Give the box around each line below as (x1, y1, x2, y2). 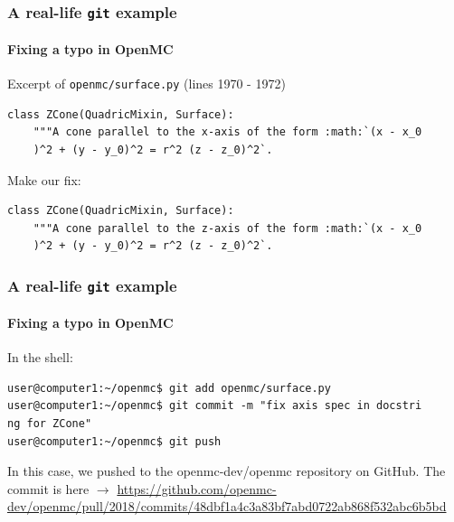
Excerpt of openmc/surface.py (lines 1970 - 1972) (7, 74, 286, 93)
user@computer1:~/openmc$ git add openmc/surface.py (7, 381, 331, 395)
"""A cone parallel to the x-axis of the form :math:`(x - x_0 (33, 126, 422, 139)
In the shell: (7, 348, 73, 367)
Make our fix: (7, 170, 81, 189)
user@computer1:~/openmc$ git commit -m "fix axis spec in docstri (7, 399, 422, 413)
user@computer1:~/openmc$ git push (7, 434, 222, 448)
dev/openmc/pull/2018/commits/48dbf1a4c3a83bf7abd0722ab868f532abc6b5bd (7, 497, 447, 516)
